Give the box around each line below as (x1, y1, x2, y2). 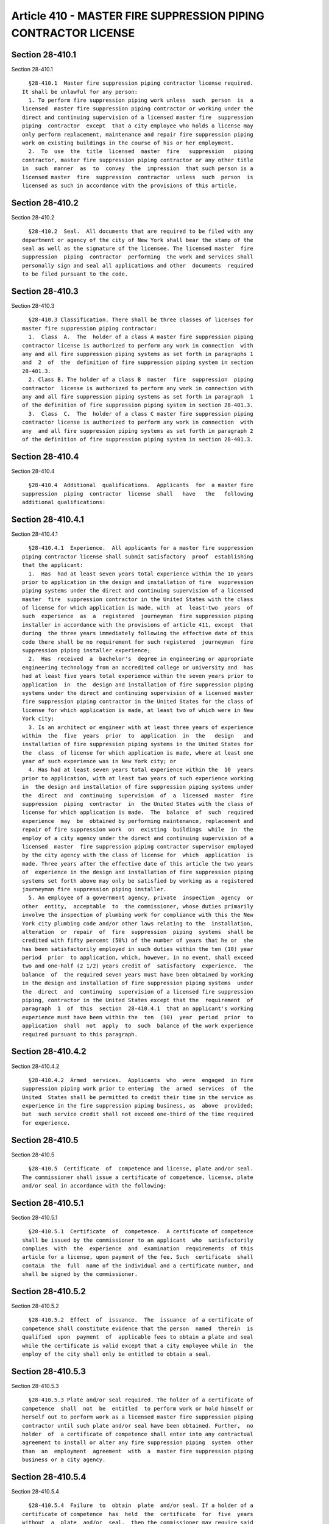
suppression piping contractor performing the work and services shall (22, 254, 253, 260)
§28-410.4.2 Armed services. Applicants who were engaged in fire (28, 1077, 253, 1083)
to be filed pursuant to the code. (22, 271, 129, 277)
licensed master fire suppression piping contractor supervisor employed (22, 843, 253, 850)
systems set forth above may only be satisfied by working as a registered (22, 877, 253, 884)
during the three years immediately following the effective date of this (22, 630, 253, 637)
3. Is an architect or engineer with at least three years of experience (28, 724, 253, 731)
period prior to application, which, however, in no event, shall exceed (22, 954, 253, 961)
